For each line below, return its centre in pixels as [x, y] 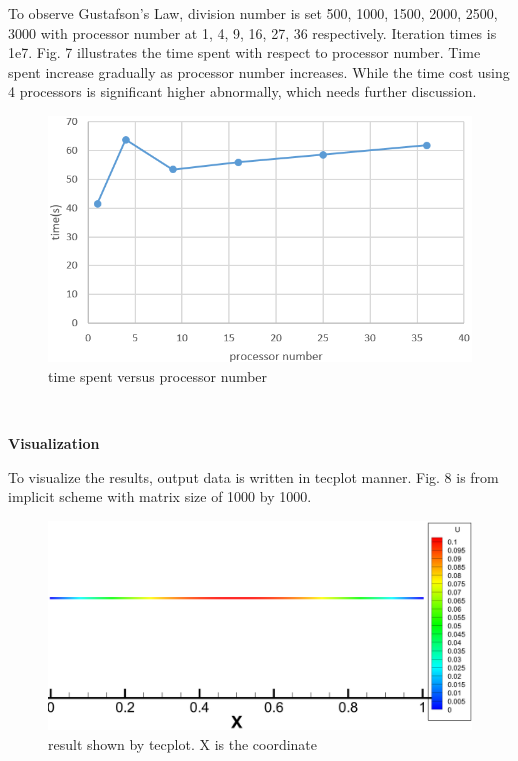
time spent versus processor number [158, 375]
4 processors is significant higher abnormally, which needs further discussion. [242, 91]
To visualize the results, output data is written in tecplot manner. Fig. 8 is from [253, 476]
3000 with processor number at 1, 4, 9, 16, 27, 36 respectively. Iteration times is [252, 32]
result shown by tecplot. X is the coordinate [183, 743]
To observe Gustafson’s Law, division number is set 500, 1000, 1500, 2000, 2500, [253, 13]
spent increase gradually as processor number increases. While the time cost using [259, 71]
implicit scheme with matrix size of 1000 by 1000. [160, 496]
